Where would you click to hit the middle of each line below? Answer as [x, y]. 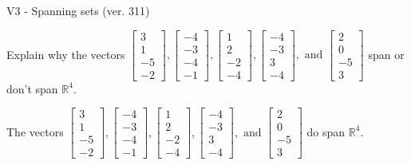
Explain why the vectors [66, 54]
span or [386, 54]
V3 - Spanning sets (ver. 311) [78, 10]
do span [326, 131]
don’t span [32, 88]
